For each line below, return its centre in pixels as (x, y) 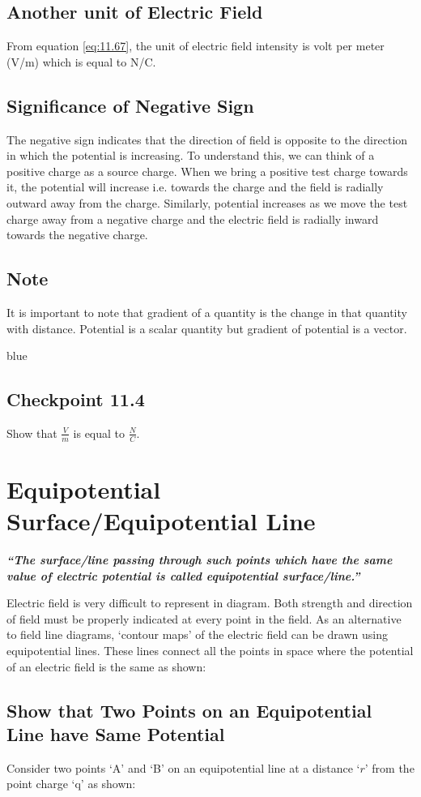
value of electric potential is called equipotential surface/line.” (183, 575)
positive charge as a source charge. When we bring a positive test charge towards (207, 171)
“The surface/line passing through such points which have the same (200, 560)
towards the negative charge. (77, 235)
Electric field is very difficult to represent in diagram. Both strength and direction (210, 603)
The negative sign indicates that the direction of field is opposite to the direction (207, 139)
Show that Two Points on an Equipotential (189, 710)
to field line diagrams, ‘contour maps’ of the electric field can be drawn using (197, 634)
